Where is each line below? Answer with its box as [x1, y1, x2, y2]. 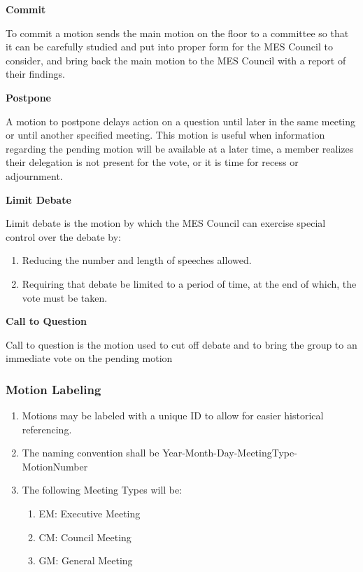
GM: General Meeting [38, 553, 133, 568]
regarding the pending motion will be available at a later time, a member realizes [6, 141, 354, 155]
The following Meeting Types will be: [22, 482, 183, 497]
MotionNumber [22, 459, 88, 473]
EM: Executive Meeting [38, 506, 141, 521]
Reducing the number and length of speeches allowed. [22, 253, 252, 267]
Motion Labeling [6, 380, 101, 398]
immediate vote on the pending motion [6, 351, 173, 365]
